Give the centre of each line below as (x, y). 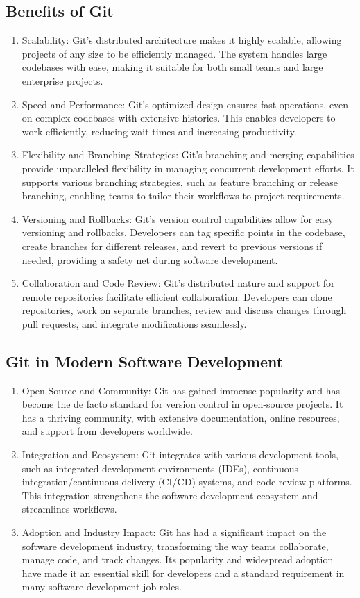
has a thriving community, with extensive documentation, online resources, (181, 417)
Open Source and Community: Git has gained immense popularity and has (181, 390)
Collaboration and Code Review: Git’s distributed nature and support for (178, 283)
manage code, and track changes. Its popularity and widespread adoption (178, 559)
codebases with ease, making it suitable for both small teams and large (172, 67)
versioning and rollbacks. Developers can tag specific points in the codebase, (183, 232)
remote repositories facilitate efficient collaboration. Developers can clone (177, 296)
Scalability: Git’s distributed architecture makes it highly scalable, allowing (182, 40)
